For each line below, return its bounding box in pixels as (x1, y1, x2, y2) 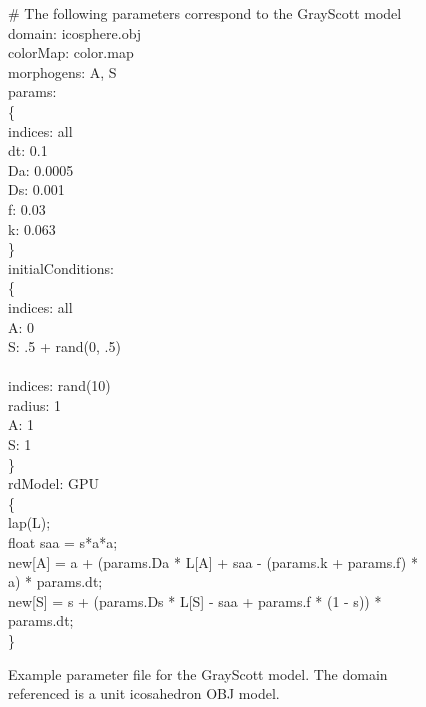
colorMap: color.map (8, 42, 134, 63)
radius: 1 (8, 394, 62, 415)
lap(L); (8, 512, 51, 533)
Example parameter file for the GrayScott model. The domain (8, 663, 388, 684)
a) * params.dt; (8, 571, 103, 592)
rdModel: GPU (8, 473, 99, 494)
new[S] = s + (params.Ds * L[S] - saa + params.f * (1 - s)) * (8, 590, 382, 611)
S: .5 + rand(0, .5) (8, 336, 121, 357)
